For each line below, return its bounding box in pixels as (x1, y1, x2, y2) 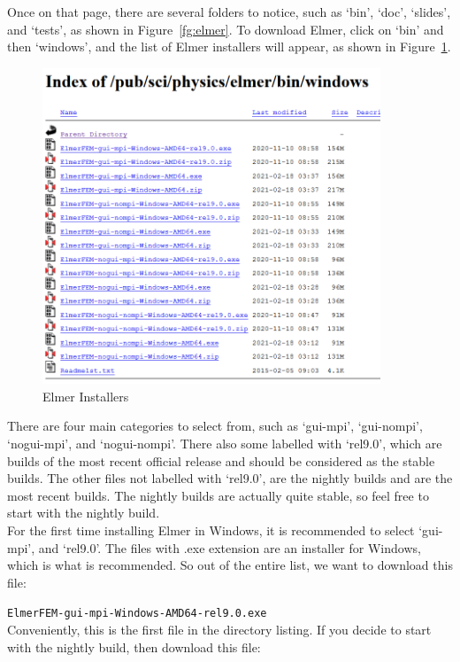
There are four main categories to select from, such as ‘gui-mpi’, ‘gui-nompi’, (7, 417, 423, 435)
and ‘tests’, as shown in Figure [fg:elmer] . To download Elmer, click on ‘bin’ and (7, 19, 444, 38)
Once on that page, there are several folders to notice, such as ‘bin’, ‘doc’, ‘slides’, (7, 3, 451, 20)
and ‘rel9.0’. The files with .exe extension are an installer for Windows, (38, 538, 421, 557)
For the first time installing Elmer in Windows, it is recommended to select (7, 521, 415, 539)
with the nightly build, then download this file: (7, 637, 261, 656)
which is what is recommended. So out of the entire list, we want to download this (7, 556, 453, 574)
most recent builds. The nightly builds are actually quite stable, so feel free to (7, 486, 429, 504)
